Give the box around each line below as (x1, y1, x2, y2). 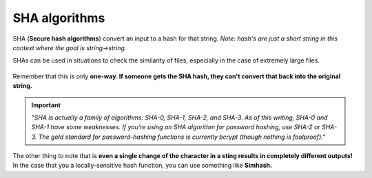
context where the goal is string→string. (12, 43, 127, 52)
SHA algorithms (12, 10, 105, 25)
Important (31, 100, 61, 109)
